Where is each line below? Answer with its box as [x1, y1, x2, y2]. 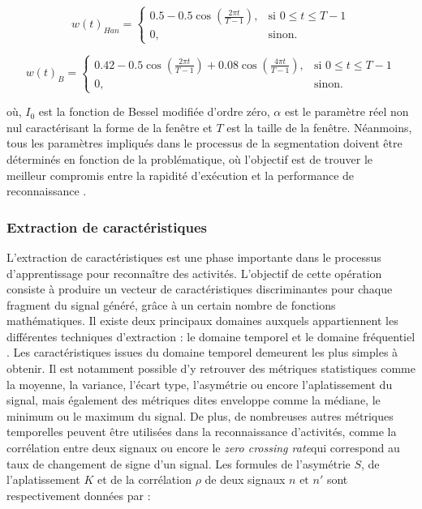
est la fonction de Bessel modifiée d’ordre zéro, [38, 103, 270, 120]
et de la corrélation [97, 471, 192, 488]
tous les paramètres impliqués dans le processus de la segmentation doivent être [6, 135, 403, 152]
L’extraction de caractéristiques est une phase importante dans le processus [6, 248, 381, 265]
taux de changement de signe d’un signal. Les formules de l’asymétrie [6, 455, 351, 472]
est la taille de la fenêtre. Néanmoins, [226, 118, 412, 135]
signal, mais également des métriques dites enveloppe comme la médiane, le [6, 391, 381, 408]
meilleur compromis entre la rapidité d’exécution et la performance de [6, 166, 355, 183]
